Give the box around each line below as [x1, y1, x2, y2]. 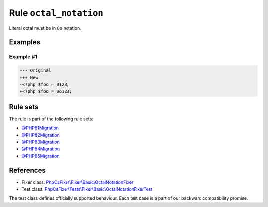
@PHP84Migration [21, 146, 60, 152]
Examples [9, 38, 41, 47]
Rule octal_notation [9, 7, 104, 18]
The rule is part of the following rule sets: [9, 116, 94, 122]
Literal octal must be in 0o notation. [9, 25, 81, 31]
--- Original [19, 68, 52, 73]
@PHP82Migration [21, 132, 60, 138]
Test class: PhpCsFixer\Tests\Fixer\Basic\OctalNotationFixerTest [21, 186, 153, 192]
